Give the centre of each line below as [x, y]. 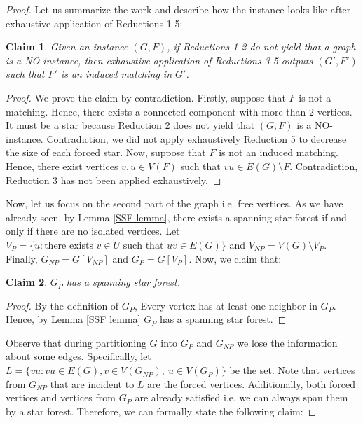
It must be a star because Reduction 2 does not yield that [130, 125]
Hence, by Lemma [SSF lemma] [73, 319]
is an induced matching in [116, 74]
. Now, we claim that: [235, 258]
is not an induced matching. [279, 152]
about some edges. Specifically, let [78, 356]
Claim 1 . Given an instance [67, 47]
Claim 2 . [27, 282]
